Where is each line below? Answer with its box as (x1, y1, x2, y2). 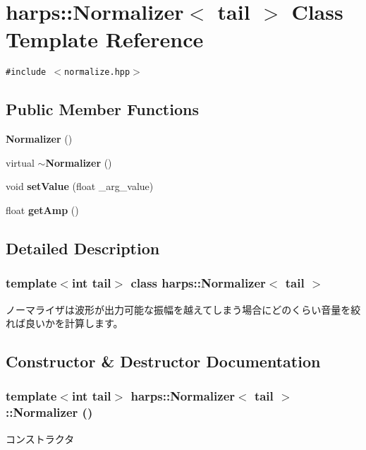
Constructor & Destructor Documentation (6, 350, 321, 372)
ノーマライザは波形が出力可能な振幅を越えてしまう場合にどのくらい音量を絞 (6, 302, 361, 316)
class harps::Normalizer (130, 274, 266, 292)
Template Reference (6, 25, 204, 54)
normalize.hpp (64, 67, 130, 78)
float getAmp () (6, 202, 79, 217)
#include (6, 67, 47, 78)
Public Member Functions (6, 98, 199, 120)
